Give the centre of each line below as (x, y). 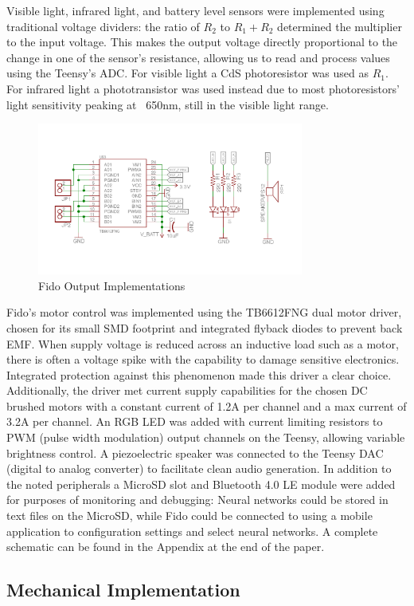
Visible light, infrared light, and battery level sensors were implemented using (195, 10)
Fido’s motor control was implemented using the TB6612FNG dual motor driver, (204, 312)
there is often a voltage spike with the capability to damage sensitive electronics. (203, 359)
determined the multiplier (340, 26)
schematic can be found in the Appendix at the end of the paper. (166, 547)
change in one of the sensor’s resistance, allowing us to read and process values (198, 57)
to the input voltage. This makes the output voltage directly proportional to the (202, 42)
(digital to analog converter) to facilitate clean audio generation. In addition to (199, 468)
